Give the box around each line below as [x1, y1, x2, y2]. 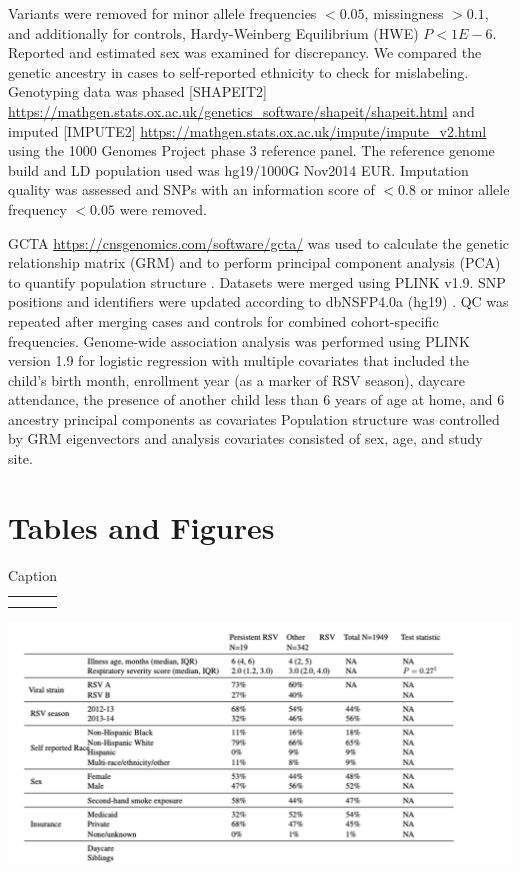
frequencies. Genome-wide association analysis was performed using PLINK [8, 330, 470, 351]
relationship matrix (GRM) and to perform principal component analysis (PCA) [8, 252, 501, 273]
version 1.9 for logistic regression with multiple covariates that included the [8, 350, 470, 371]
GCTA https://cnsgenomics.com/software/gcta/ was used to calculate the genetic [8, 232, 510, 253]
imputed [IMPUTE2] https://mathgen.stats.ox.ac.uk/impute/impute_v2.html [8, 120, 487, 141]
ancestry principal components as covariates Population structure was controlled [8, 408, 500, 429]
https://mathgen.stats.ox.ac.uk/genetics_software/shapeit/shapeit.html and [8, 100, 475, 121]
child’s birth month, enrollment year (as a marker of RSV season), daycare [8, 369, 465, 390]
